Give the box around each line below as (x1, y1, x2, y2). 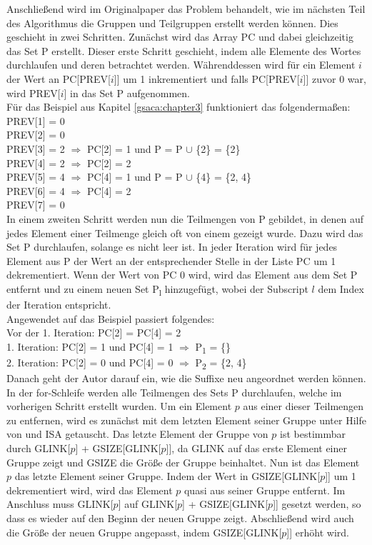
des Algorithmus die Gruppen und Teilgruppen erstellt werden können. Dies (6, 15, 338, 30)
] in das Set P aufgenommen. (64, 85, 190, 100)
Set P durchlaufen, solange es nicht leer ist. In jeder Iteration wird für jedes (6, 239, 338, 254)
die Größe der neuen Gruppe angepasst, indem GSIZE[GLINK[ (6, 524, 282, 539)
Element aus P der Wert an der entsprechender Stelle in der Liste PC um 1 (6, 253, 336, 268)
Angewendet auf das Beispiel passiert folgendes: (6, 311, 215, 326)
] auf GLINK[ (118, 496, 178, 511)
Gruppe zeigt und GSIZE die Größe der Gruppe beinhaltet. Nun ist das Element (6, 454, 360, 469)
